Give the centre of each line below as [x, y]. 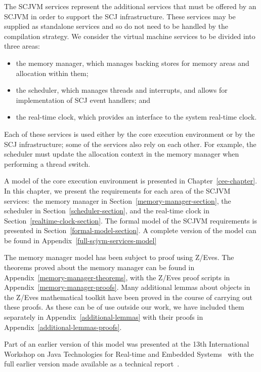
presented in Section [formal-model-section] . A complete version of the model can [130, 230]
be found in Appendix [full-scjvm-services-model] [80, 240]
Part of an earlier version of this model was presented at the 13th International [127, 344]
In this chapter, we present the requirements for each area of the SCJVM [117, 190]
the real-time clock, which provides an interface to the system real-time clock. [136, 117]
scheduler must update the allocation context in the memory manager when [122, 154]
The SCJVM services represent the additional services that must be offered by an [130, 6]
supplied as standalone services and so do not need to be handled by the [116, 26]
